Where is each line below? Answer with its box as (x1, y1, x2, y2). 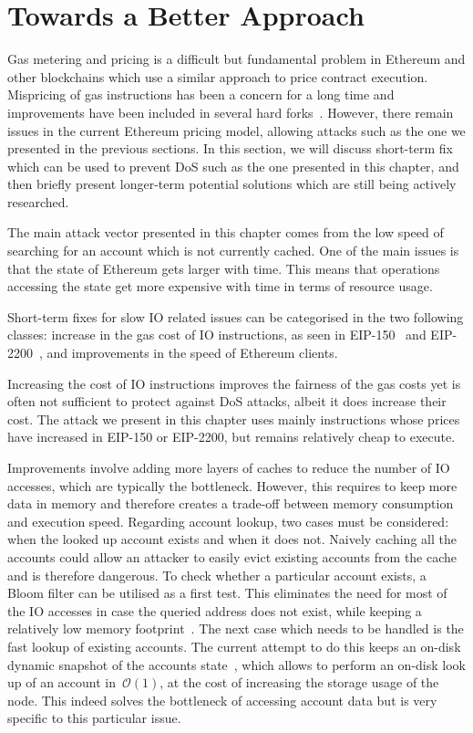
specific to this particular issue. (7, 708, 181, 728)
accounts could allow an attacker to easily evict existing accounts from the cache (7, 547, 458, 566)
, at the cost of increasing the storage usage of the (159, 673, 439, 692)
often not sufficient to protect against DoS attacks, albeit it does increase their (7, 392, 447, 411)
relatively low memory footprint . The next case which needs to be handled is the (7, 619, 464, 638)
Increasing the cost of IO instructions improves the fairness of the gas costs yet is (7, 373, 461, 393)
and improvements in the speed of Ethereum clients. (46, 343, 338, 362)
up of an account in (7, 673, 117, 692)
